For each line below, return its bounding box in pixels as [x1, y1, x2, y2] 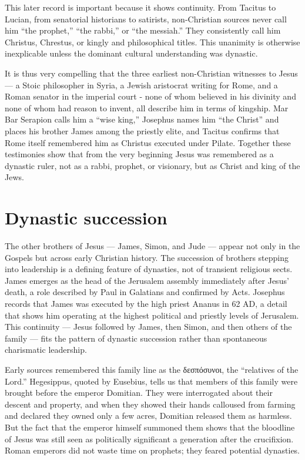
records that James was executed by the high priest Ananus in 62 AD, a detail [5, 297, 287, 309]
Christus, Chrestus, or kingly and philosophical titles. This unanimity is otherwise [5, 35, 300, 48]
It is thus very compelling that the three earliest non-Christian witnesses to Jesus [5, 67, 298, 79]
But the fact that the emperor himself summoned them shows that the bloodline [5, 421, 295, 433]
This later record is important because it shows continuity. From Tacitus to [5, 1, 276, 13]
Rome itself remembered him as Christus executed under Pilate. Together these [5, 136, 291, 148]
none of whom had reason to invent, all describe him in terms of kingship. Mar [5, 101, 289, 114]
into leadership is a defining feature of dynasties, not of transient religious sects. [5, 263, 293, 275]
